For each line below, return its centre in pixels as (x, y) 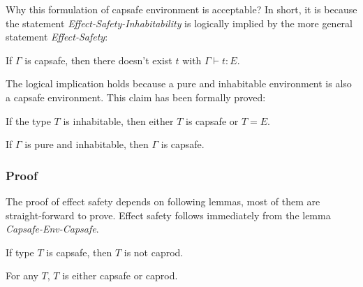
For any (22, 275)
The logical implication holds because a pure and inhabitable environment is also (179, 83)
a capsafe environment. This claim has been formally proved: (136, 97)
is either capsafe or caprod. (120, 275)
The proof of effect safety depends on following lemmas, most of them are (163, 201)
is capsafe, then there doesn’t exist (98, 60)
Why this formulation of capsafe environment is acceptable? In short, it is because (181, 9)
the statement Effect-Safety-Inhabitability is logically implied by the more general (179, 23)
